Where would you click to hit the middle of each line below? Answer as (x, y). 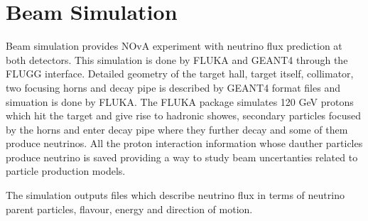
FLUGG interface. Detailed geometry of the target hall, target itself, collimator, (180, 74)
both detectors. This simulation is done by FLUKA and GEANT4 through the (177, 59)
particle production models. (66, 171)
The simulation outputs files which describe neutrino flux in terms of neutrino (175, 195)
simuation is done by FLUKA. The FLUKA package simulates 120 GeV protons (180, 101)
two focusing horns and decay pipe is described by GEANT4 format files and (173, 87)
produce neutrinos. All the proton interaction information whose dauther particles (184, 143)
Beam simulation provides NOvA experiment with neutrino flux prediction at (174, 46)
